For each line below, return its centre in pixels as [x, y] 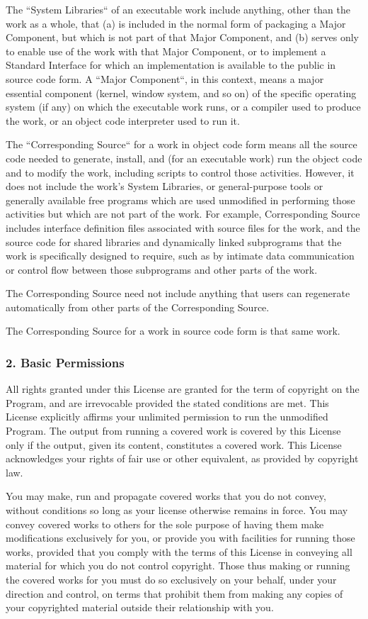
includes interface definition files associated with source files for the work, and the [183, 227]
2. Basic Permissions [65, 362]
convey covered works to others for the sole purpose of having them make [165, 524]
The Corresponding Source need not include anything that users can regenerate [178, 293]
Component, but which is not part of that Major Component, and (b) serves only [182, 37]
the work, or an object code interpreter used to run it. [123, 120]
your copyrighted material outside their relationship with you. [140, 607]
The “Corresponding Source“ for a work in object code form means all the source [182, 144]
